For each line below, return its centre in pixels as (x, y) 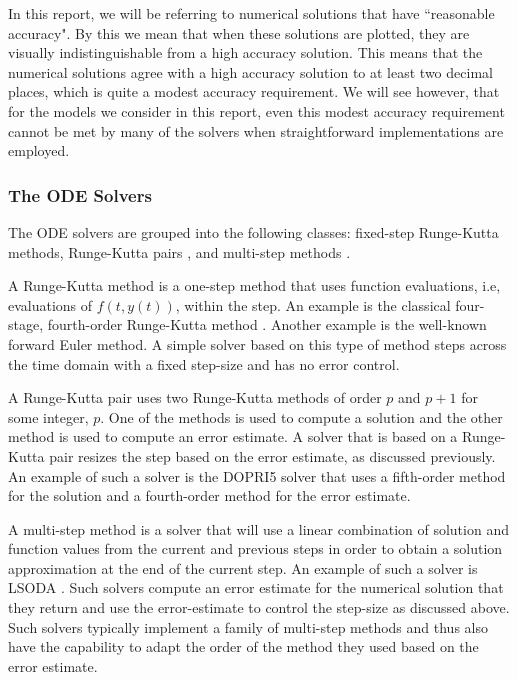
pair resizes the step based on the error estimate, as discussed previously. (272, 455)
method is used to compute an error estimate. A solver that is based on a (233, 436)
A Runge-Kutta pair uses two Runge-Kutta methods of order (195, 397)
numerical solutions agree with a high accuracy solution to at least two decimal (250, 71)
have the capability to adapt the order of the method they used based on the (243, 646)
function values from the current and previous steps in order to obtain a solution (255, 548)
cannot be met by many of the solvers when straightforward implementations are (256, 130)
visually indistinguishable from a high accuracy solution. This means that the (245, 52)
